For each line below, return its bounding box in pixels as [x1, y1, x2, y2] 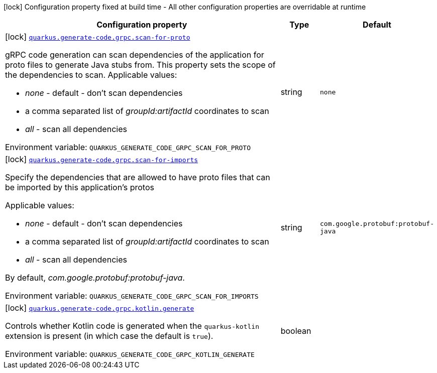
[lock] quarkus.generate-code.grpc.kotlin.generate [5, 303, 194, 313]
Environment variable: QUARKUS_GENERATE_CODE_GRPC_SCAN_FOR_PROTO [5, 142, 251, 152]
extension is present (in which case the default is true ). [5, 331, 213, 341]
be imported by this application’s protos [5, 182, 154, 192]
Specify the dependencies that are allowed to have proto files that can [5, 172, 270, 182]
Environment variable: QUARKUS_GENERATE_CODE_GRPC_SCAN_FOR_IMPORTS [5, 291, 259, 301]
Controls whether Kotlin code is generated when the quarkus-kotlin [5, 321, 259, 331]
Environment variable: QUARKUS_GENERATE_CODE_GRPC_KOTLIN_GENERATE [5, 349, 255, 359]
